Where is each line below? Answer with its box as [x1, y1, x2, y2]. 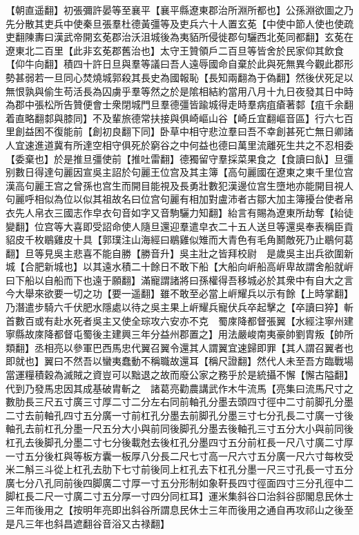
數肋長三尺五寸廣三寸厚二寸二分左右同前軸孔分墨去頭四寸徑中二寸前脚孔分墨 [6, 394, 353, 409]
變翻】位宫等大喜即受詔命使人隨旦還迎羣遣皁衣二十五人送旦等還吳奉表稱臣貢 [6, 219, 353, 233]
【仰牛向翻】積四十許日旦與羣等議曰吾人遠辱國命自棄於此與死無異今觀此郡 [6, 57, 344, 71]
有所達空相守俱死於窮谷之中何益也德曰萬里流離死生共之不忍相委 [63, 137, 353, 152]
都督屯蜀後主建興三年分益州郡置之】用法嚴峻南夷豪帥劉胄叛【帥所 [53, 327, 353, 341]
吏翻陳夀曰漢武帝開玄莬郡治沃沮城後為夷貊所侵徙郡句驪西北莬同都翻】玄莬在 [6, 30, 353, 44]
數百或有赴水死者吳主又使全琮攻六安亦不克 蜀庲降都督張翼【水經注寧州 [14, 313, 344, 327]
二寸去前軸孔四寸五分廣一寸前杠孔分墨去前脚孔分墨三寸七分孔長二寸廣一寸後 [6, 407, 353, 422]
